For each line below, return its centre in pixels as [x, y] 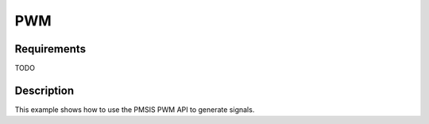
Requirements [50, 49]
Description [44, 90]
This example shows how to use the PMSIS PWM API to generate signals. [135, 109]
